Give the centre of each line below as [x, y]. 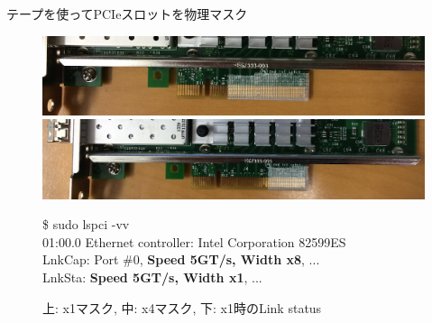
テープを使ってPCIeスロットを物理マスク [127, 14]
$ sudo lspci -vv [86, 224]
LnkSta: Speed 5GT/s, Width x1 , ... [152, 277]
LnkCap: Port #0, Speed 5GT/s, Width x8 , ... [181, 259]
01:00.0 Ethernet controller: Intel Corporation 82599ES [194, 241]
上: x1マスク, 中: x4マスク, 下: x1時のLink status [182, 307]
